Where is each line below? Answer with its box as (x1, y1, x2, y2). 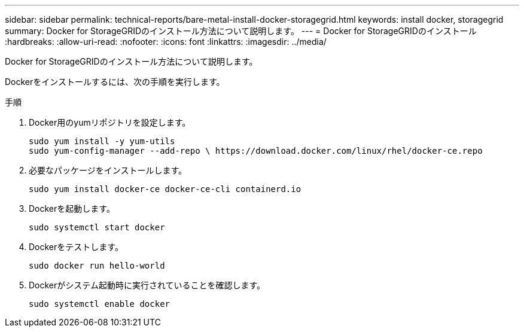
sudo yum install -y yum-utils (29, 136, 175, 146)
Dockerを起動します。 (29, 203, 115, 214)
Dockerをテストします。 (29, 242, 123, 252)
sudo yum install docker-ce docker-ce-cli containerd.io (29, 184, 301, 194)
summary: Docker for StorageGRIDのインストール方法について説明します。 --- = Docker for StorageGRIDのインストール (5, 26, 477, 36)
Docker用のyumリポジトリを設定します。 (29, 117, 191, 127)
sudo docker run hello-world (29, 261, 165, 270)
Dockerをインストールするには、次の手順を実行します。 (5, 77, 225, 87)
